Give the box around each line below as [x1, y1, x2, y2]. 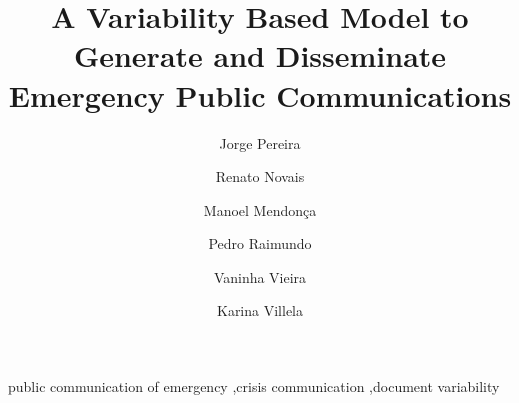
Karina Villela [216, 300, 303, 321]
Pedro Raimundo [208, 233, 312, 254]
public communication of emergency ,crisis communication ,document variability [8, 376, 500, 397]
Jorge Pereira [219, 132, 301, 153]
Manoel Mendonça [203, 199, 317, 220]
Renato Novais [215, 166, 305, 187]
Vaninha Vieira [213, 266, 307, 287]
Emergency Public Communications [8, 74, 512, 115]
